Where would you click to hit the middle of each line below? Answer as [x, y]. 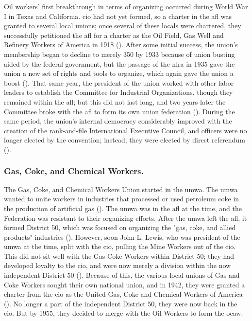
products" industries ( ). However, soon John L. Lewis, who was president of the [122, 237]
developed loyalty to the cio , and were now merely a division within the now [118, 265]
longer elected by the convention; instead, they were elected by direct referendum [125, 140]
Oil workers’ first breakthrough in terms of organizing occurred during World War [126, 6]
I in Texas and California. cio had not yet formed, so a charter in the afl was [118, 16]
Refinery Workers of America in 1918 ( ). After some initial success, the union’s [121, 45]
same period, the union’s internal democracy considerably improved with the [118, 121]
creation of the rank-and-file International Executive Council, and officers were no [126, 130]
